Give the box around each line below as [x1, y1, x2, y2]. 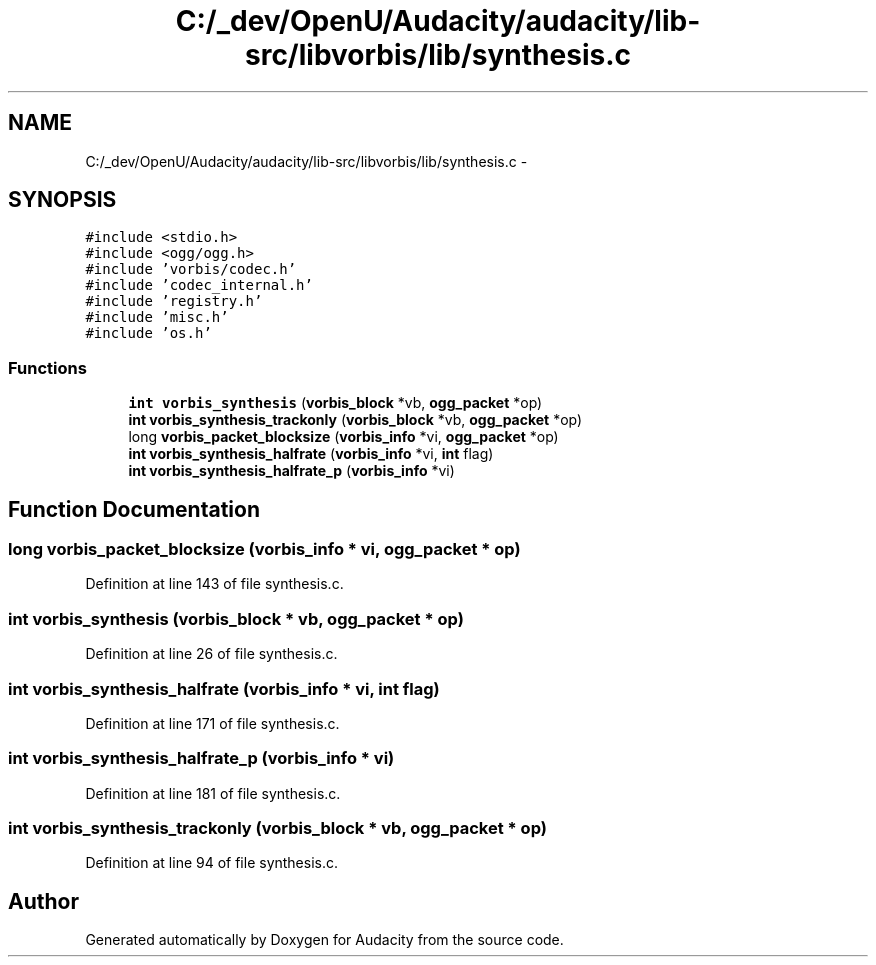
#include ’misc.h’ [85, 309, 229, 326]
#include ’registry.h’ [85, 293, 263, 310]
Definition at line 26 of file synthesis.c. [85, 645, 338, 663]
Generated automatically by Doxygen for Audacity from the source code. [85, 931, 564, 949]
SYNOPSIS [8, 187, 117, 213]
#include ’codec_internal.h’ [85, 277, 313, 294]
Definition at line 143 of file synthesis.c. [85, 575, 344, 593]
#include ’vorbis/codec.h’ [85, 261, 297, 278]
